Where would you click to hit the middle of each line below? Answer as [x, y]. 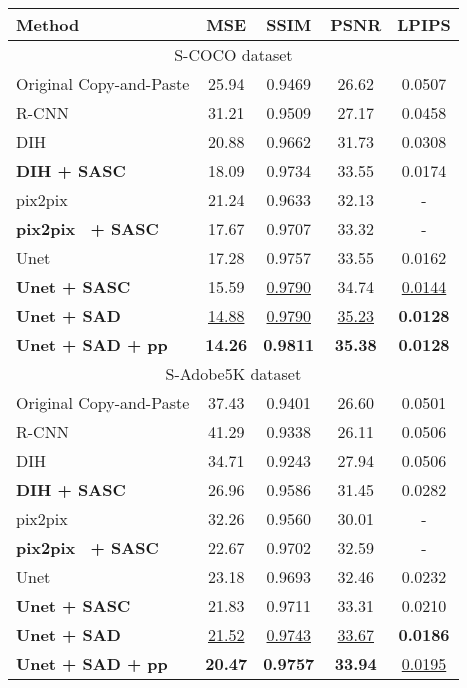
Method [48, 24]
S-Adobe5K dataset [233, 373]
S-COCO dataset [233, 54]
